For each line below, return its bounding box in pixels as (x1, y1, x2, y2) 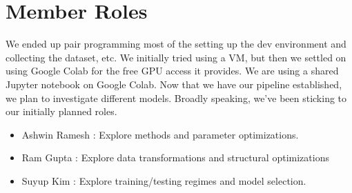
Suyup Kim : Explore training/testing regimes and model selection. (21, 173, 306, 187)
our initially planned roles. (6, 104, 117, 119)
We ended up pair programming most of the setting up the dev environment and (6, 37, 346, 51)
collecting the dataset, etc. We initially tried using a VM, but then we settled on (6, 50, 346, 64)
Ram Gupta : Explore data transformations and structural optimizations (21, 150, 329, 165)
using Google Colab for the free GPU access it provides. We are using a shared (6, 63, 339, 78)
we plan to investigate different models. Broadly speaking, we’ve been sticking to (6, 90, 347, 105)
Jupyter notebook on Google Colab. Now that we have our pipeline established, (6, 77, 342, 91)
